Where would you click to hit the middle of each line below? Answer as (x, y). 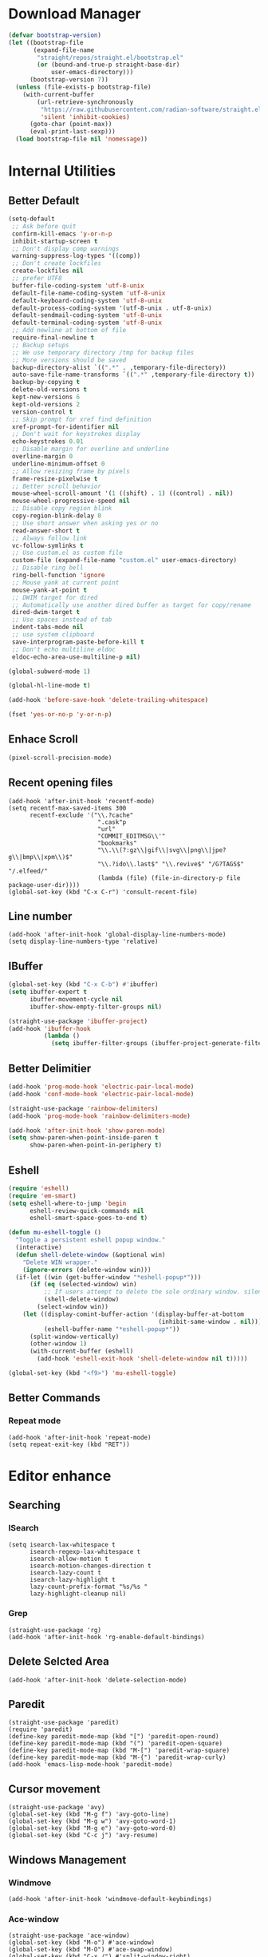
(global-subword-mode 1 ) (49, 671)
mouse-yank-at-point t (49, 590)
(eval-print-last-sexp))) (72, 132)
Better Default (44, 200)
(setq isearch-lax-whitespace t (62, 1545)
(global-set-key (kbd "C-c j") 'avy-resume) (83, 1836)
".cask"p (112, 822)
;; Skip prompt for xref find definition (81, 419)
